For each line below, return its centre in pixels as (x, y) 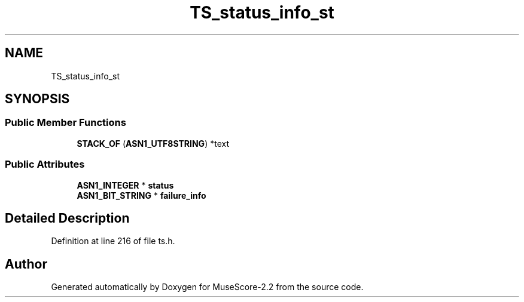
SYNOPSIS (37, 99)
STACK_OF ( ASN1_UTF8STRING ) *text (153, 143)
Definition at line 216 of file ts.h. (113, 241)
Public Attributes (45, 164)
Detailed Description (67, 218)
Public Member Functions (65, 123)
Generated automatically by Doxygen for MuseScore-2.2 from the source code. (207, 287)
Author (26, 264)
